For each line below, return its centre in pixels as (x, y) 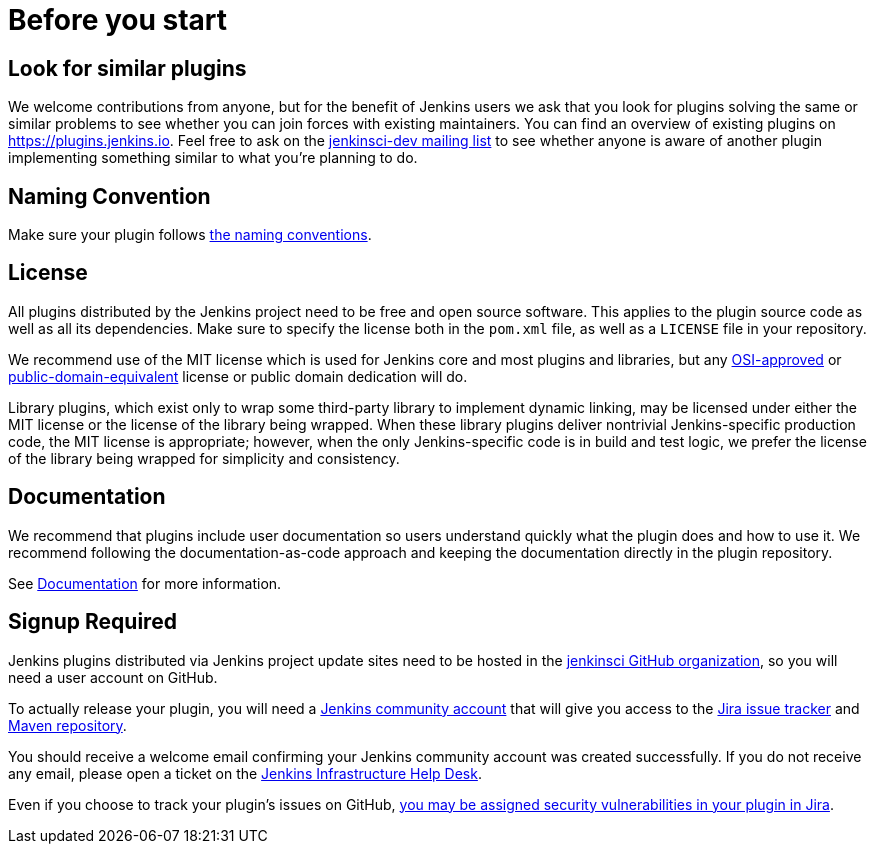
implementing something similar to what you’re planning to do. (213, 158)
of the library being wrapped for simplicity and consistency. (204, 458)
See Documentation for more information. (145, 583)
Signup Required (92, 622)
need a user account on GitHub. (113, 677)
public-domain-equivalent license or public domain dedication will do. (238, 376)
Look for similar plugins (127, 68)
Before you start (118, 20)
